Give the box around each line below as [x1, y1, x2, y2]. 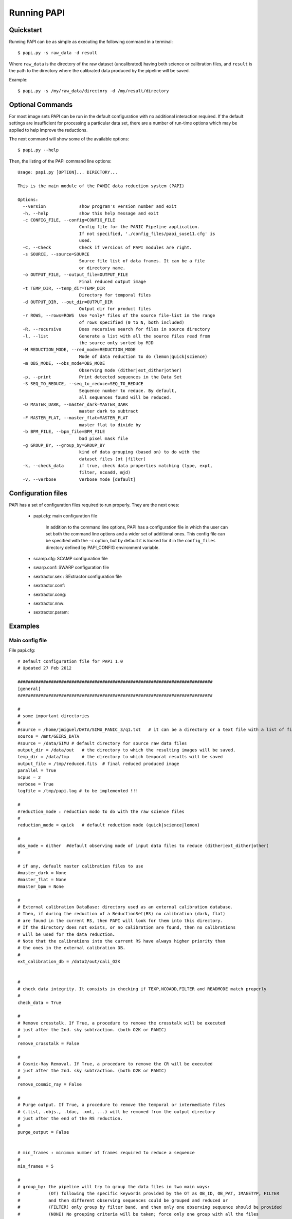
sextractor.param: [33, 609, 69, 615]
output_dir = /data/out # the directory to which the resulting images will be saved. [18, 747, 236, 753]
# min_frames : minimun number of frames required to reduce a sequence [18, 1150, 195, 1156]
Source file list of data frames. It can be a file [79, 258, 205, 264]
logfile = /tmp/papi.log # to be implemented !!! [18, 788, 139, 794]
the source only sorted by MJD [79, 340, 154, 346]
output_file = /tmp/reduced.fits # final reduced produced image [18, 761, 180, 767]
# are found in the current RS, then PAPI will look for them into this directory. [18, 918, 223, 924]
